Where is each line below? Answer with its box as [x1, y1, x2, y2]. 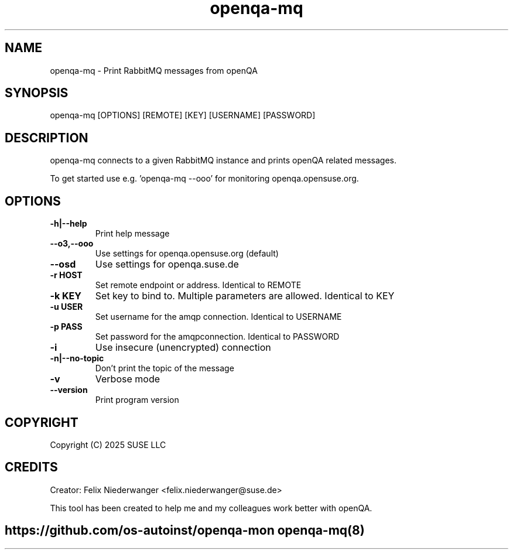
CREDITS [5, 460, 58, 475]
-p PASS [50, 322, 83, 332]
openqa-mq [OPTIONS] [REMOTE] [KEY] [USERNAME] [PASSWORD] [50, 110, 316, 121]
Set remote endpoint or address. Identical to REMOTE [95, 280, 302, 290]
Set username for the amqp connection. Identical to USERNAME [95, 312, 342, 322]
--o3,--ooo [50, 238, 94, 249]
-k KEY [50, 290, 81, 302]
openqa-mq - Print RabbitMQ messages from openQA [50, 65, 258, 76]
